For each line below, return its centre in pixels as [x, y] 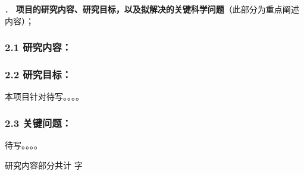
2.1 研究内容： [38, 47]
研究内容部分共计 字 [44, 165]
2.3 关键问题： [38, 122]
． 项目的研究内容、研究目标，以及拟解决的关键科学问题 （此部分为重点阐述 [152, 9]
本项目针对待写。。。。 [44, 96]
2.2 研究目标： [38, 74]
